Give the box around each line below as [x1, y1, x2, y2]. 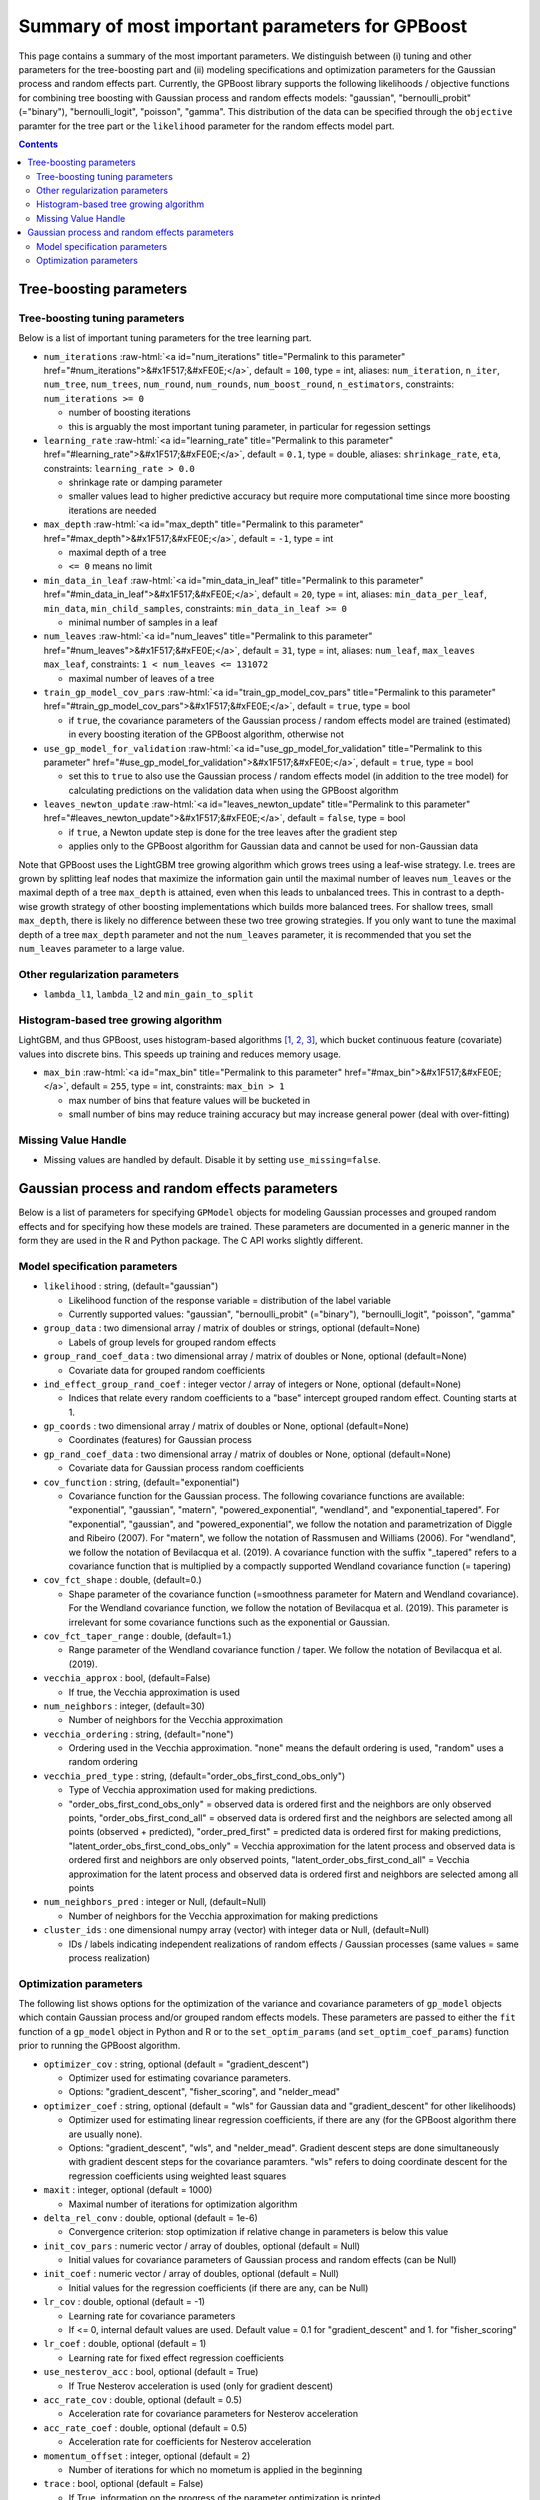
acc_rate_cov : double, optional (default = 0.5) [43, 2394, 243, 2405]
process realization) [68, 1951, 151, 1964]
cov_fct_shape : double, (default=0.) [43, 1574, 202, 1586]
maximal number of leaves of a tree [68, 672, 215, 684]
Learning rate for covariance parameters [68, 2310, 236, 2322]
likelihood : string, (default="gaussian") [43, 1280, 219, 1292]
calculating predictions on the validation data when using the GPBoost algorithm [68, 784, 399, 796]
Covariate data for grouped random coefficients [68, 1364, 265, 1376]
